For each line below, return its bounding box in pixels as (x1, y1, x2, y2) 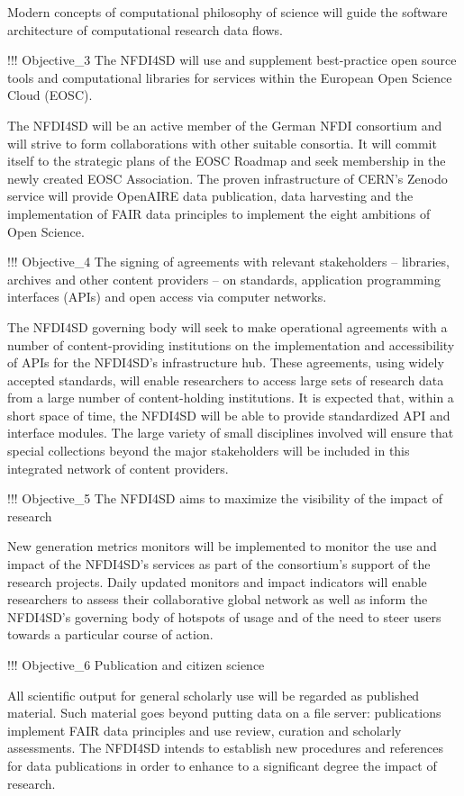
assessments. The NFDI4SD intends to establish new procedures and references (7, 738, 444, 757)
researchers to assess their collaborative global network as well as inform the (7, 590, 428, 609)
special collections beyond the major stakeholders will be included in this (7, 441, 410, 460)
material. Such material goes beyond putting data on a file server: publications (7, 703, 441, 722)
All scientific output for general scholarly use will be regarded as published (7, 685, 420, 704)
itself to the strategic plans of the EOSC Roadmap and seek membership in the (7, 151, 446, 170)
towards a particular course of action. (7, 625, 214, 644)
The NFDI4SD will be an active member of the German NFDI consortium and (7, 115, 442, 134)
